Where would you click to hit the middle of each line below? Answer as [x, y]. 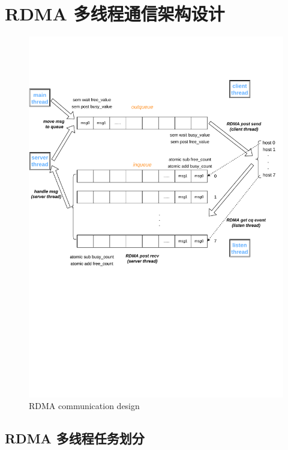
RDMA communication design [84, 406]
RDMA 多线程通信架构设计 [115, 14]
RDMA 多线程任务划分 [75, 438]
